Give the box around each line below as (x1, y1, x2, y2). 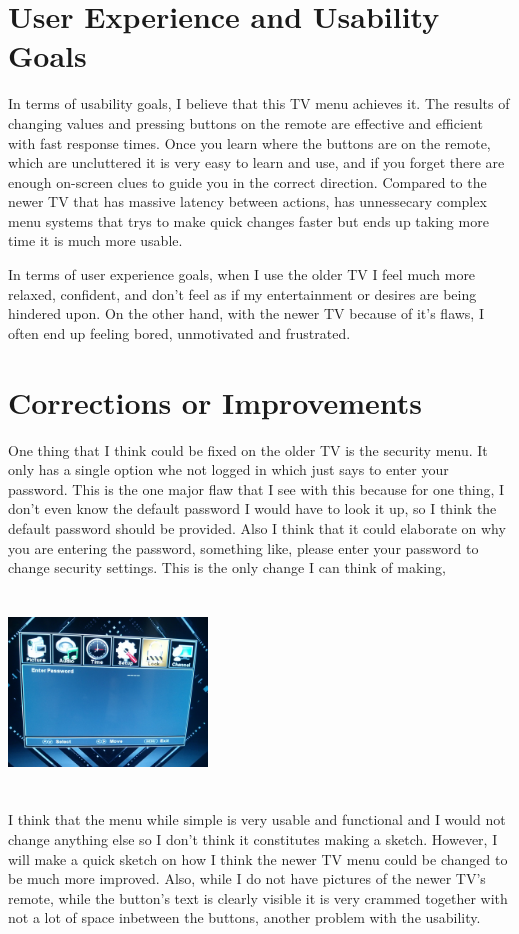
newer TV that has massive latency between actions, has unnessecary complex (8, 191, 487, 212)
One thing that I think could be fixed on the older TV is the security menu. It (8, 439, 488, 460)
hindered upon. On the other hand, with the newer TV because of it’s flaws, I (8, 303, 484, 324)
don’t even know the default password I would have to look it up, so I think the (8, 498, 497, 519)
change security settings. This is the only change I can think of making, (8, 557, 446, 578)
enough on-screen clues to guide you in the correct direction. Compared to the (8, 171, 487, 192)
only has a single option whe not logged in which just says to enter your (8, 459, 449, 480)
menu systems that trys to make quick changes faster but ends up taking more (8, 210, 489, 231)
